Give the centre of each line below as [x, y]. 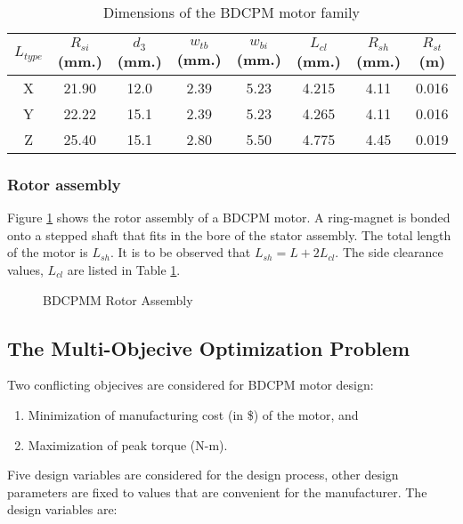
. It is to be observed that [180, 252]
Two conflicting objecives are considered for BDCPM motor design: [191, 385]
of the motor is [48, 252]
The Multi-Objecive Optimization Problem [209, 347]
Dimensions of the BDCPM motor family [231, 12]
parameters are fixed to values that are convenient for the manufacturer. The [217, 492]
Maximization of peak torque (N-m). [128, 444]
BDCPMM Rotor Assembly [118, 299]
